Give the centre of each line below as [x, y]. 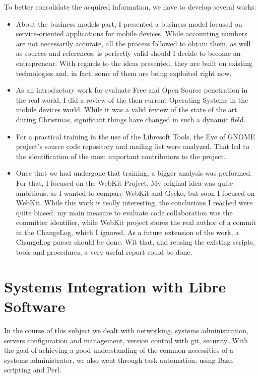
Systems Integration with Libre [115, 286]
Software [35, 306]
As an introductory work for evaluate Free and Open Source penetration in [132, 90]
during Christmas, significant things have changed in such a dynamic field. [131, 119]
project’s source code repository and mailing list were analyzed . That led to [133, 146]
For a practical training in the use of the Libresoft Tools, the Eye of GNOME [136, 136]
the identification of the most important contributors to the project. [121, 156]
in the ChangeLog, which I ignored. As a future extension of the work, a [127, 232]
